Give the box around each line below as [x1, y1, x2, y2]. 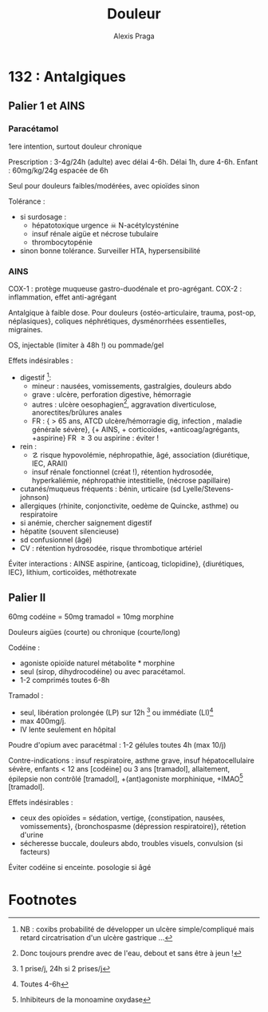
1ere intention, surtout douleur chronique [8, 141, 142, 151]
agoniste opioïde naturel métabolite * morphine [19, 658, 175, 668]
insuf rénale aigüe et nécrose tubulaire [31, 228, 159, 238]
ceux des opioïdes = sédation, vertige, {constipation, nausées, [19, 813, 226, 823]
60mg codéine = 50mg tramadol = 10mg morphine [8, 612, 174, 621]
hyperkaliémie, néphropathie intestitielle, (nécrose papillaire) [31, 476, 231, 486]
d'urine [19, 830, 44, 839]
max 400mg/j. [19, 716, 66, 725]
